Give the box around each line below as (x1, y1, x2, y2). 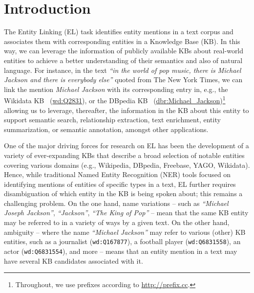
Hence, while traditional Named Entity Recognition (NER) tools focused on (4, 169, 231, 180)
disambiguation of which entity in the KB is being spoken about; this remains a (4, 188, 243, 199)
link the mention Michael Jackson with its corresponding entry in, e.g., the (4, 84, 228, 94)
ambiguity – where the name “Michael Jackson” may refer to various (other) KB (4, 226, 246, 237)
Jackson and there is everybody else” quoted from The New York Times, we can (4, 74, 243, 85)
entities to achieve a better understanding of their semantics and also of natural (4, 55, 243, 65)
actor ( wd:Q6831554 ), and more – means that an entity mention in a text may (4, 246, 237, 256)
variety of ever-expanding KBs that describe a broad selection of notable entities (4, 150, 245, 160)
